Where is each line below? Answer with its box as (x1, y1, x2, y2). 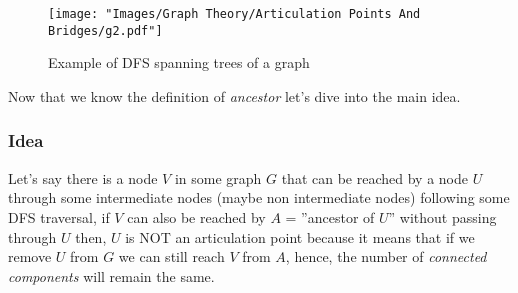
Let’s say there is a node (8, 167, 158, 188)
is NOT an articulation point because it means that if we (125, 226, 475, 247)
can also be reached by (127, 206, 266, 227)
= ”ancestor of (285, 206, 375, 227)
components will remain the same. (8, 265, 215, 286)
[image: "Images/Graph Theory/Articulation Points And (48, 7, 421, 21)
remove (8, 246, 52, 267)
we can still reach (118, 246, 225, 267)
